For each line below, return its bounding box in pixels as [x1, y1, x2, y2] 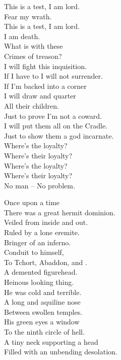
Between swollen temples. [4, 306, 83, 317]
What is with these [4, 41, 63, 51]
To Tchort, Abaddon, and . [4, 256, 87, 267]
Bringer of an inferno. [4, 237, 71, 247]
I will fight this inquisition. [4, 60, 87, 71]
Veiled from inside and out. [4, 217, 88, 227]
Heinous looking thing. [4, 277, 74, 287]
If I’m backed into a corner [4, 80, 87, 91]
